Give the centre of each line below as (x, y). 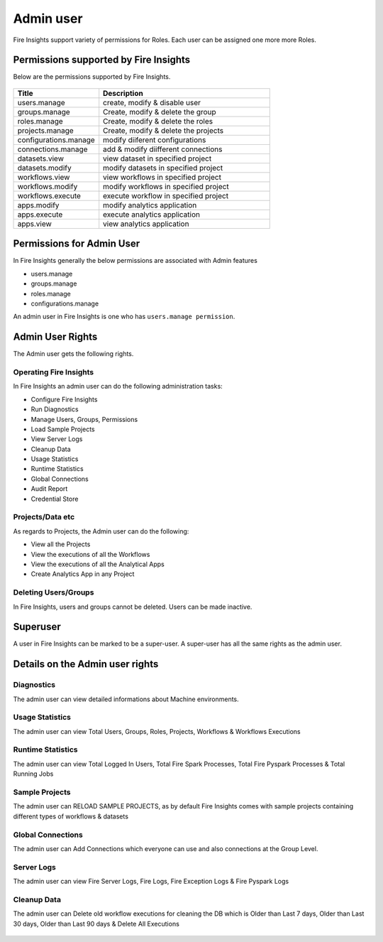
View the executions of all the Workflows (90, 554)
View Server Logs (57, 439)
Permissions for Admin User (77, 244)
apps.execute (40, 215)
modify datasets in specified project (163, 168)
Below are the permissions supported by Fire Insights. (92, 77)
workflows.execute (49, 195)
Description (123, 93)
